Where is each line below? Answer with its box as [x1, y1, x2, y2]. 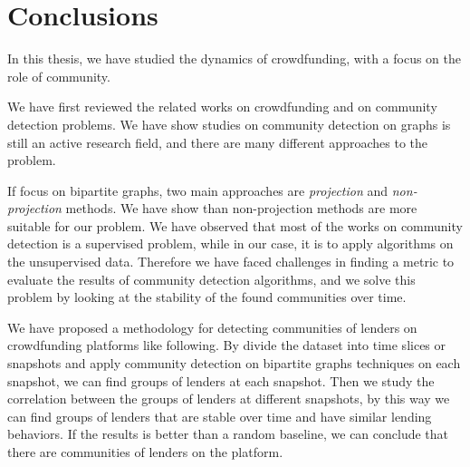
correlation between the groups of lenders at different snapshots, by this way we [7, 389, 450, 408]
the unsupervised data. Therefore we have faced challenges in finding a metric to [7, 252, 455, 271]
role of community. [7, 66, 110, 85]
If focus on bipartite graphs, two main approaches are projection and [7, 180, 388, 199]
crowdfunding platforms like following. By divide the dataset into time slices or [7, 336, 446, 355]
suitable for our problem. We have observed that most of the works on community [7, 216, 463, 235]
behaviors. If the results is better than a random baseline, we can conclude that [7, 424, 449, 443]
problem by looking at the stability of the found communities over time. [7, 287, 407, 306]
